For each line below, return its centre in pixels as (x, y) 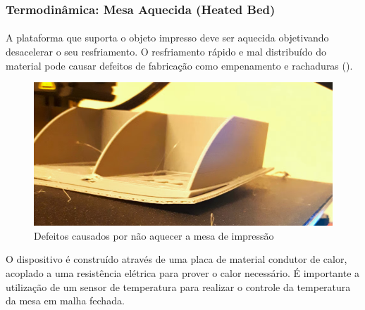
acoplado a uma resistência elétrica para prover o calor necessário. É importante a (183, 272)
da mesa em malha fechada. (65, 301)
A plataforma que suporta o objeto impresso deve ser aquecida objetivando (167, 38)
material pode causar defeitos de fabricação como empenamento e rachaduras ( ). (179, 65)
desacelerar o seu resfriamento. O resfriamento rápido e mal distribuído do (166, 52)
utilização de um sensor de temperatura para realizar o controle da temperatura (178, 286)
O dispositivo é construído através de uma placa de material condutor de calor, (177, 259)
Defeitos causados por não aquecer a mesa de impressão (154, 235)
